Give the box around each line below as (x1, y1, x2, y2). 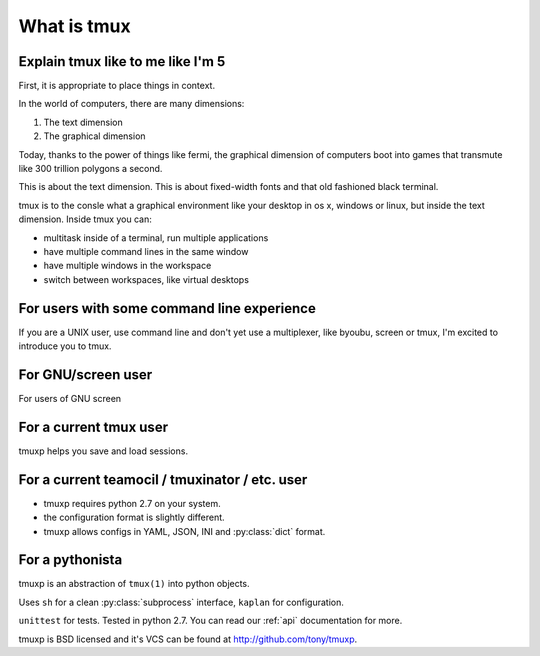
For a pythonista (18, 551, 123, 569)
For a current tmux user (18, 418, 169, 435)
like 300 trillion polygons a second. (18, 163, 163, 175)
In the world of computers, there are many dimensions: (18, 98, 245, 110)
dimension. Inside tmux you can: (18, 213, 152, 225)
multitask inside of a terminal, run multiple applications (43, 231, 269, 244)
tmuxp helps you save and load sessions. (18, 445, 189, 457)
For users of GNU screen (18, 392, 122, 404)
